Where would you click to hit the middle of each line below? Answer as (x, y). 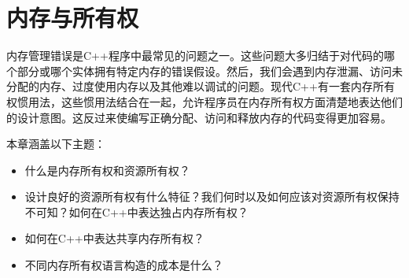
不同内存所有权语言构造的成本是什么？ (124, 265)
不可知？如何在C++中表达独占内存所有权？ (136, 211)
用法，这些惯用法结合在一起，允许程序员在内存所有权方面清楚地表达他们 (215, 101)
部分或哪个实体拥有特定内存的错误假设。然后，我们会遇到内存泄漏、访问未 (210, 70)
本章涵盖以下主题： (56, 144)
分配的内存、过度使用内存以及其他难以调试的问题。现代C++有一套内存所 (195, 86)
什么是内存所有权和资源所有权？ (107, 170)
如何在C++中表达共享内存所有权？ (114, 238)
